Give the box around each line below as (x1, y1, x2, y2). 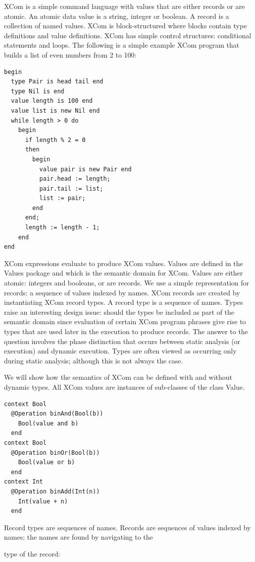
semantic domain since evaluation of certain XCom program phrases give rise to (4, 316, 246, 327)
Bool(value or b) (18, 459, 75, 466)
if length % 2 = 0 (25, 136, 86, 143)
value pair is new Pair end (39, 165, 132, 173)
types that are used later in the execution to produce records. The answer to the (4, 326, 248, 336)
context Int (4, 478, 43, 486)
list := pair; (39, 195, 86, 202)
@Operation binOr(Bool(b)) (11, 449, 100, 456)
